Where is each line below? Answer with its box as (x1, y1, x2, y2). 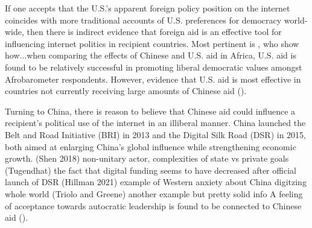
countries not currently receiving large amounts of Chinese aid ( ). (5, 84, 247, 97)
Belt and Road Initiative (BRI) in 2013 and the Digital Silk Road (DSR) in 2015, (5, 128, 306, 141)
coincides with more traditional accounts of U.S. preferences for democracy (5, 13, 282, 26)
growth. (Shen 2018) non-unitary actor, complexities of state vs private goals (5, 152, 289, 165)
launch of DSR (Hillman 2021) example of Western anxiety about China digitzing (5, 176, 307, 188)
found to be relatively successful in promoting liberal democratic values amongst (5, 60, 302, 73)
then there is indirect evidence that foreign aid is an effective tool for (27, 25, 282, 38)
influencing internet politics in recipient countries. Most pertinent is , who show (5, 37, 299, 49)
